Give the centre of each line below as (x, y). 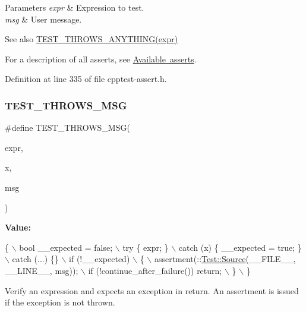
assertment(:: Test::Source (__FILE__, (225, 259)
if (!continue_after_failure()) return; (155, 270)
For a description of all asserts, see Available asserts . (101, 59)
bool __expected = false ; (66, 247)
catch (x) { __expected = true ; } (240, 247)
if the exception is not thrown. (60, 302)
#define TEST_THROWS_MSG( (67, 127)
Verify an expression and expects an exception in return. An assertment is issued (152, 290)
